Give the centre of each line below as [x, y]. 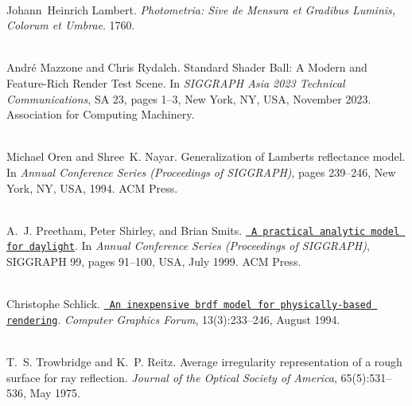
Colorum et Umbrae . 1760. [71, 25]
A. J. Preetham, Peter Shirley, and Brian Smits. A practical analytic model [203, 230]
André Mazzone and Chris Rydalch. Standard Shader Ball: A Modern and [187, 67]
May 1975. [55, 393]
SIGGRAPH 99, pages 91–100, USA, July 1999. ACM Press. [154, 262]
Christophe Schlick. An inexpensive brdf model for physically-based [189, 304]
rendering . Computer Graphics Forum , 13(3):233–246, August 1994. [173, 319]
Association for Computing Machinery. [101, 114]
